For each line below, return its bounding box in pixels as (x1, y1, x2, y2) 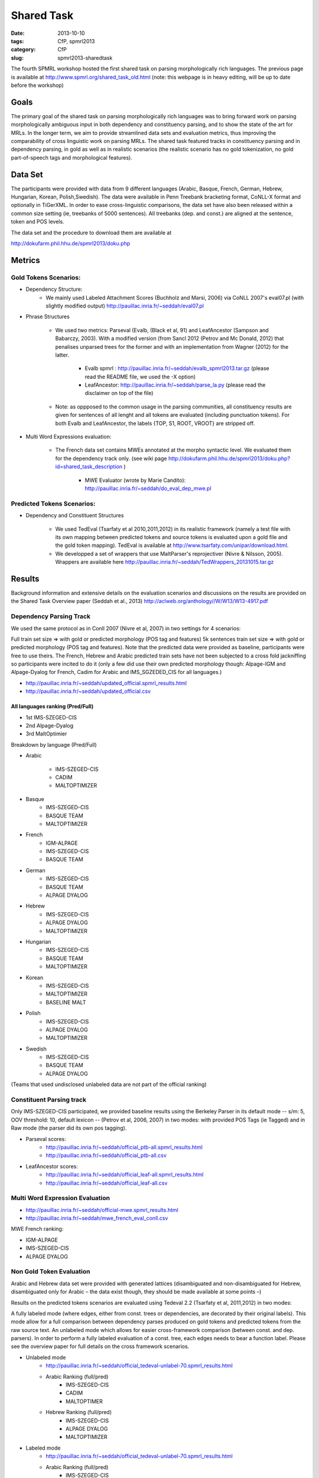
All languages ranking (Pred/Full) (11, 703, 94, 710)
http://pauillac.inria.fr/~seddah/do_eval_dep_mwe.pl (84, 485, 212, 492)
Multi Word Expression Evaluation (11, 1194, 110, 1203)
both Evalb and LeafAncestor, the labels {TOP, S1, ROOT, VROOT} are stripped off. (55, 420, 255, 427)
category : (11, 46, 36, 53)
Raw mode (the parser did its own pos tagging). (11, 1124, 127, 1132)
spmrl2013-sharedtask (57, 54, 113, 61)
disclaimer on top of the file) (84, 390, 154, 397)
